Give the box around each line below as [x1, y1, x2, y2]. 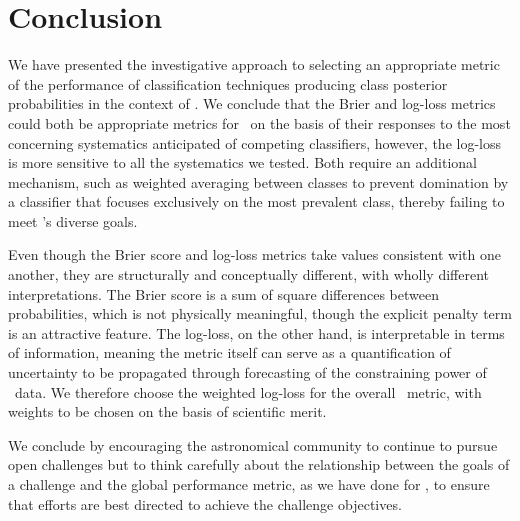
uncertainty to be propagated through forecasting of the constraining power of [8, 362, 487, 383]
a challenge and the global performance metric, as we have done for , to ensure [8, 474, 490, 494]
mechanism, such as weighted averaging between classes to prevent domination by [8, 171, 509, 192]
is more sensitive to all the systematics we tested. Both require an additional [8, 152, 478, 173]
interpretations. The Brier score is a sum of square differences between [8, 283, 439, 304]
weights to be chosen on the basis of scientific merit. [8, 401, 327, 422]
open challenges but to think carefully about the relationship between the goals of [8, 454, 510, 475]
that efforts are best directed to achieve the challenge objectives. [8, 493, 402, 514]
